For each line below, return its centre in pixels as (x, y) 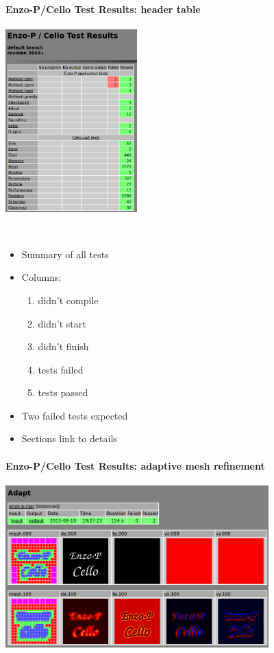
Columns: (41, 277)
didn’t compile (68, 300)
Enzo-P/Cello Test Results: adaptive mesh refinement (135, 465)
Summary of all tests (65, 254)
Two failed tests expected (75, 415)
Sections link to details (69, 438)
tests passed (63, 392)
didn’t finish (63, 346)
